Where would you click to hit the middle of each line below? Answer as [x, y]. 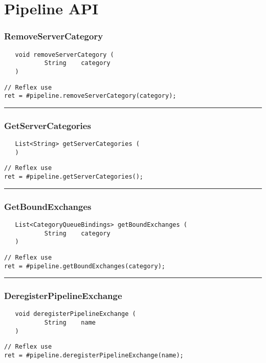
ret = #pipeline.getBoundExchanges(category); [85, 266]
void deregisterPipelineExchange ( [75, 314]
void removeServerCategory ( [64, 55]
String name [70, 323]
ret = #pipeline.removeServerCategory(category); [90, 96]
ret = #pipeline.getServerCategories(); [74, 177]
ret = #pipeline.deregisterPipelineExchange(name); [94, 356]
